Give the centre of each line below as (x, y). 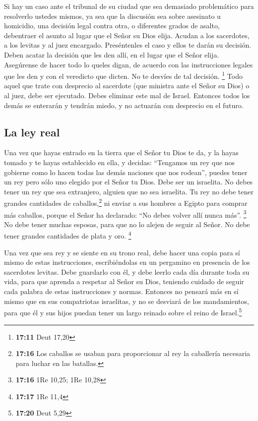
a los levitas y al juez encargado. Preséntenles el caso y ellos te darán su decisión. (128, 45)
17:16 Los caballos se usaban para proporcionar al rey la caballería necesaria (133, 353)
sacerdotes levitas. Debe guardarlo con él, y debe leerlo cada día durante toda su (127, 271)
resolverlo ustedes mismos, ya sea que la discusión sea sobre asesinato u (112, 16)
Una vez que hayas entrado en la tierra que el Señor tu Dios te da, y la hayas (121, 152)
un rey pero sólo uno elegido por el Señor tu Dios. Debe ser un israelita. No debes (129, 182)
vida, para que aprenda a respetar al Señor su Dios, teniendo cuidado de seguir (124, 281)
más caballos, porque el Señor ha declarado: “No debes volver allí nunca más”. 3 (125, 214)
